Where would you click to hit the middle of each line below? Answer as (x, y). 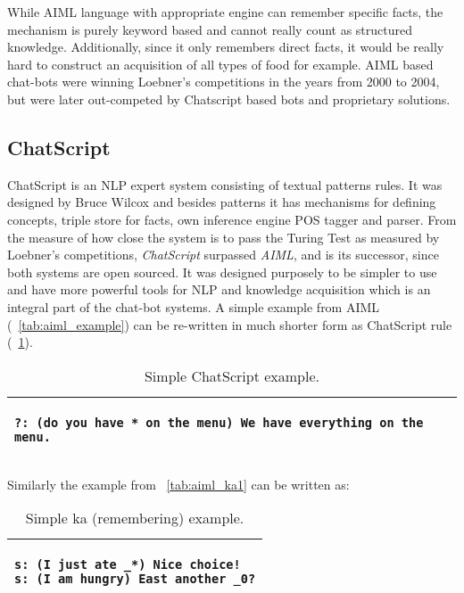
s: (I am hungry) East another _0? (135, 579)
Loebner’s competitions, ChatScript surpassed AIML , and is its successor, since (223, 255)
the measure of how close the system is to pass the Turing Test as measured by (224, 237)
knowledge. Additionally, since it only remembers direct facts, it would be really (226, 47)
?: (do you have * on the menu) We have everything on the (219, 422)
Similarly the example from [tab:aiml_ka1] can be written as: (178, 484)
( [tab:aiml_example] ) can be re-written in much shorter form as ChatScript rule (230, 324)
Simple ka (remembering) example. (135, 518)
